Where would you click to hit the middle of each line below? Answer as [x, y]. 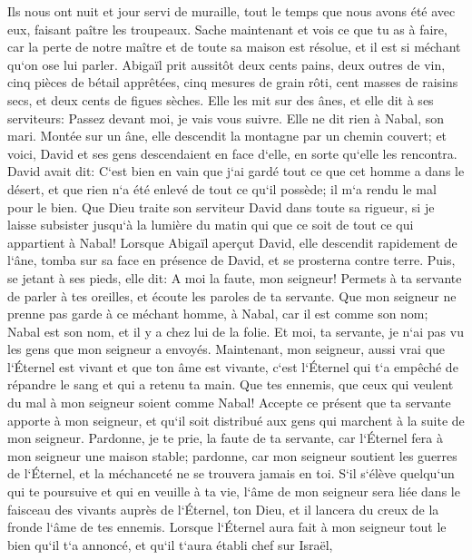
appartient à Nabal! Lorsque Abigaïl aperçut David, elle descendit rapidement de [232, 242]
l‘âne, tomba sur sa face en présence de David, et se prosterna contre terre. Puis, [231, 260]
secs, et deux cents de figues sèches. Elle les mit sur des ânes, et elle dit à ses [221, 99]
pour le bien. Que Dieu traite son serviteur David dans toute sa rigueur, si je [221, 206]
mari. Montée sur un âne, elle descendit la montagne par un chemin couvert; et [227, 136]
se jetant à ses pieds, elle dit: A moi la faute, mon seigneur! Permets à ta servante [235, 277]
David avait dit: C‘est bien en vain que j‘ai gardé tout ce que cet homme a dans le [236, 171]
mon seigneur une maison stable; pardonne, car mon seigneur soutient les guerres [232, 455]
